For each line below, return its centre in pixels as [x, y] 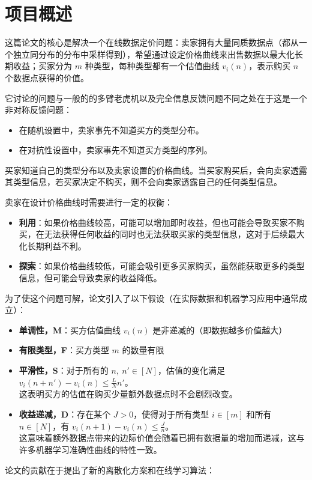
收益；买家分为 [42, 66]
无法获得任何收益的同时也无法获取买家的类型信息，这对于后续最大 [174, 234]
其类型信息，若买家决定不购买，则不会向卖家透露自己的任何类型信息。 [143, 182]
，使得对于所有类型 [171, 414]
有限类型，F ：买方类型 [64, 350]
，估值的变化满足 [191, 370]
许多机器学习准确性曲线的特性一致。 [90, 450]
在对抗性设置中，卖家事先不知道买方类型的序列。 [115, 150]
